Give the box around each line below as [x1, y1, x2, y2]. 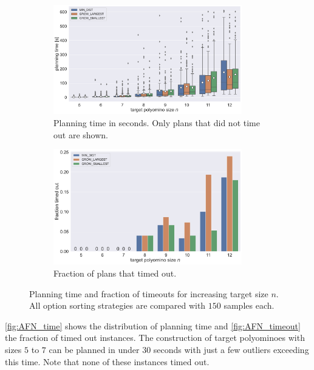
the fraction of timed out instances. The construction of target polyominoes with [5, 331, 305, 344]
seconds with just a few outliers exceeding [153, 343, 309, 355]
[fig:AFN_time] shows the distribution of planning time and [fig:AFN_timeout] [5, 319, 301, 332]
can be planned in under [49, 343, 140, 355]
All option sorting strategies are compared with [29, 299, 206, 312]
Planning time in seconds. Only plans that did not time [53, 116, 260, 129]
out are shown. [53, 128, 108, 141]
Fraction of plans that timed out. [53, 267, 177, 280]
